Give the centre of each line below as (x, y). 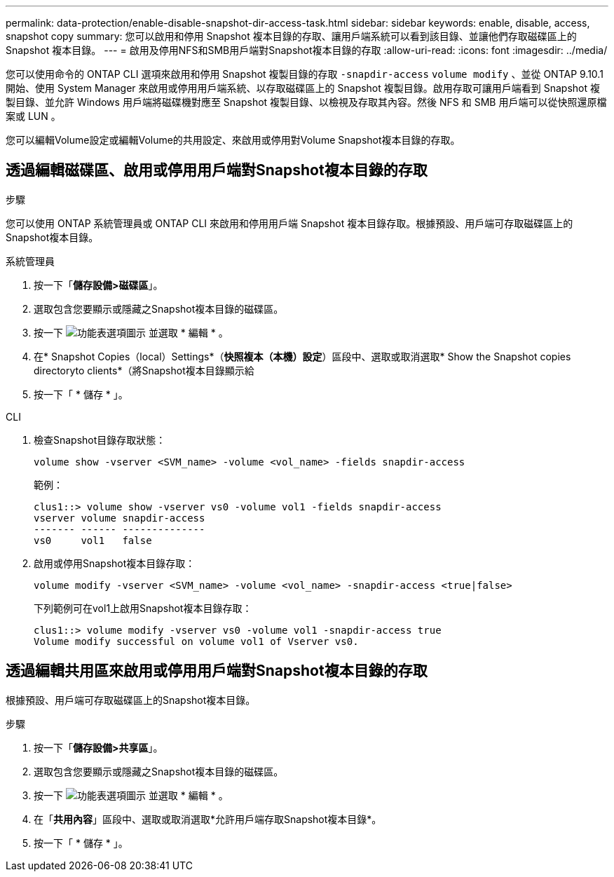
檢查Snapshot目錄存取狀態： (100, 440)
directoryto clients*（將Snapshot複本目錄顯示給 (144, 370)
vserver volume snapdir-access (120, 518)
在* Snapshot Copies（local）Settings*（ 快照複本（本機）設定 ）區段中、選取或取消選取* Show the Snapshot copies (302, 356)
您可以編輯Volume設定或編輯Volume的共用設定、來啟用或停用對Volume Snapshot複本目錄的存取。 (233, 140)
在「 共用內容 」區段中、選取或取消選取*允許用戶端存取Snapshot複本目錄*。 (208, 819)
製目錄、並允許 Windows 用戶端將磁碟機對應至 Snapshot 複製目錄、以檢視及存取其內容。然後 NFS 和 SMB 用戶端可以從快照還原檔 (306, 102)
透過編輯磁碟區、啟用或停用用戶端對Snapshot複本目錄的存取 (217, 170)
